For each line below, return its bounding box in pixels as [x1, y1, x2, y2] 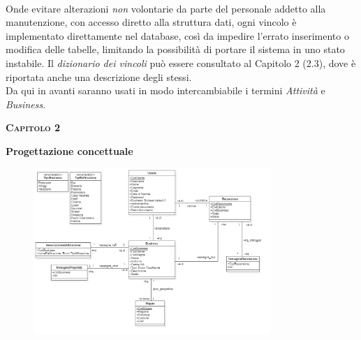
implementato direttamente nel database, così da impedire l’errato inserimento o [6, 28, 349, 43]
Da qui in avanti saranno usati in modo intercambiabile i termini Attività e [6, 83, 325, 98]
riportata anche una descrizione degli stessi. [6, 69, 192, 84]
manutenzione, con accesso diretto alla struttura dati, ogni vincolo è [6, 15, 297, 29]
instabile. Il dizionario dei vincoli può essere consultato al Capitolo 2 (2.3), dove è [6, 55, 356, 70]
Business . [6, 96, 46, 111]
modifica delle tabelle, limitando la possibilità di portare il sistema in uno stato [6, 42, 345, 57]
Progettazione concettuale [6, 143, 133, 158]
